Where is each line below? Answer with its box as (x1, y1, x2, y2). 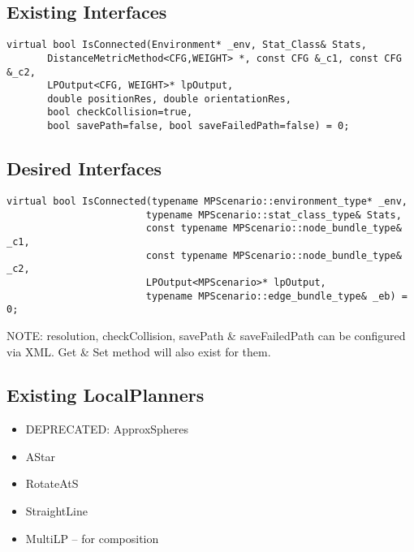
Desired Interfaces (6, 156, 162, 181)
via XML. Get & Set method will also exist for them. (6, 343, 271, 360)
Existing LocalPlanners (6, 382, 205, 408)
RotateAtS (25, 475, 79, 492)
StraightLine (25, 502, 88, 520)
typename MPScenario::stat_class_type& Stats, (145, 209, 402, 221)
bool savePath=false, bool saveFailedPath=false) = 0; (47, 120, 350, 132)
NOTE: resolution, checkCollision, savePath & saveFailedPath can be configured (6, 326, 406, 343)
